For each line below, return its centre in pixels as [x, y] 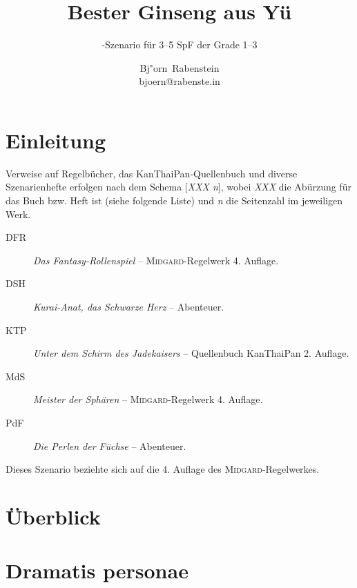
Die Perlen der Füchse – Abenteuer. [110, 445]
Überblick [53, 516]
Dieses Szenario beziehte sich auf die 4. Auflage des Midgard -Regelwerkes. [163, 469]
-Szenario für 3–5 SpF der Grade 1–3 [180, 45]
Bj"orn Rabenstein [180, 67]
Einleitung [56, 140]
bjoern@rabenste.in [180, 81]
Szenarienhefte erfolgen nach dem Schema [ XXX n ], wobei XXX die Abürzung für [178, 187]
